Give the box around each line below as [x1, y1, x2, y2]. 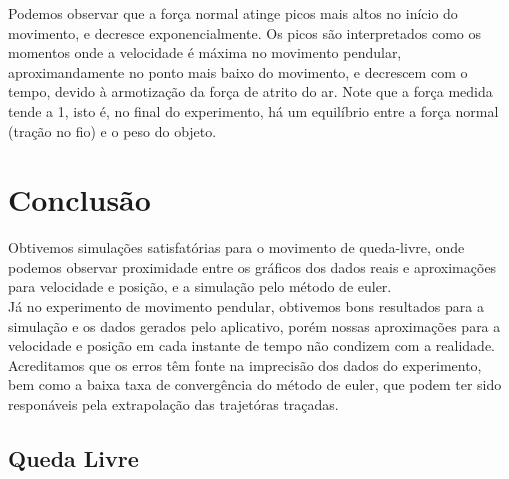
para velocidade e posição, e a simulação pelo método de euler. [8, 276, 392, 297]
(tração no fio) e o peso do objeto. [8, 120, 217, 141]
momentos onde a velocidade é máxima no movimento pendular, [8, 42, 402, 63]
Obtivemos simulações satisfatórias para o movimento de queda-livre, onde [8, 237, 465, 258]
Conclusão [8, 179, 151, 220]
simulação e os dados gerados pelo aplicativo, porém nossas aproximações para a [8, 315, 501, 336]
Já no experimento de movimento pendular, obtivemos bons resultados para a [8, 296, 484, 317]
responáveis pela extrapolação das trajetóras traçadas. [8, 394, 339, 415]
